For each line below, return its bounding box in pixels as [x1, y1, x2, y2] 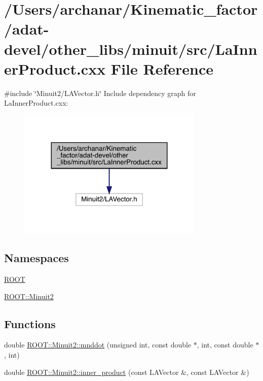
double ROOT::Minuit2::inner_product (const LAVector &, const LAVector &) [4, 366, 249, 377]
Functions [4, 315, 56, 331]
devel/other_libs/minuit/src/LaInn [4, 38, 257, 59]
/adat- [4, 18, 49, 39]
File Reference [110, 58, 213, 79]
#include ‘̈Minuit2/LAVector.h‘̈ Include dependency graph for [4, 87, 196, 98]
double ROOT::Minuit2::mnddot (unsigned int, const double [4, 339, 192, 350]
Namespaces [4, 250, 69, 266]
